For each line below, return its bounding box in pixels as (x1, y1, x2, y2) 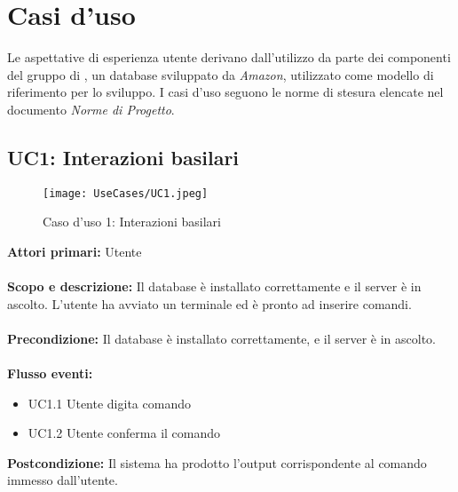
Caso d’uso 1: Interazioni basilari (43, 212, 221, 231)
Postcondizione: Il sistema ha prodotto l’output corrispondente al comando (7, 453, 427, 472)
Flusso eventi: (7, 364, 93, 383)
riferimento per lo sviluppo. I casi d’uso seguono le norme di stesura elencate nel (7, 83, 444, 101)
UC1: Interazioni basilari (7, 143, 240, 171)
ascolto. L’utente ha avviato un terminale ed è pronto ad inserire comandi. (7, 294, 412, 313)
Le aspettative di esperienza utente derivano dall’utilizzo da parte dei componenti (7, 48, 451, 67)
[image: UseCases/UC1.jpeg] (43, 186, 209, 200)
